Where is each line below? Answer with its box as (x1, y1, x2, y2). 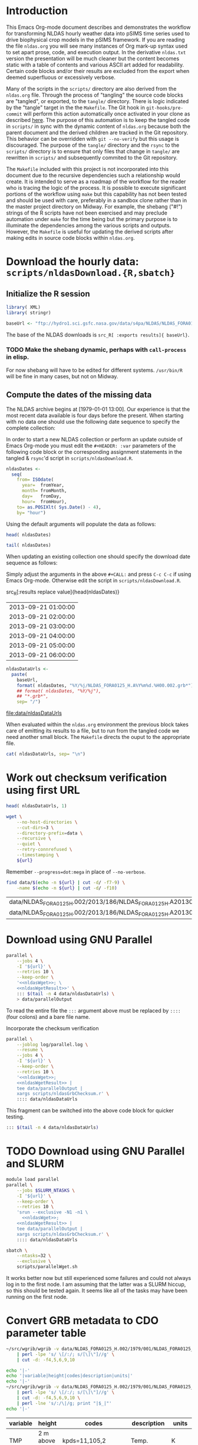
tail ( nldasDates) (6, 542, 51, 549)
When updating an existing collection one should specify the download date (6, 553, 190, 560)
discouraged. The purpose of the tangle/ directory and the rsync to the (6, 141, 180, 149)
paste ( (11, 671, 28, 677)
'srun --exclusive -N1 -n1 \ (16, 1209, 88, 1215)
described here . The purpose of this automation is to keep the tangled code (6, 116, 190, 123)
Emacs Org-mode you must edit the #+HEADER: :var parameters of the (6, 442, 176, 449)
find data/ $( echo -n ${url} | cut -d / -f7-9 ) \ (6, 879, 126, 885)
